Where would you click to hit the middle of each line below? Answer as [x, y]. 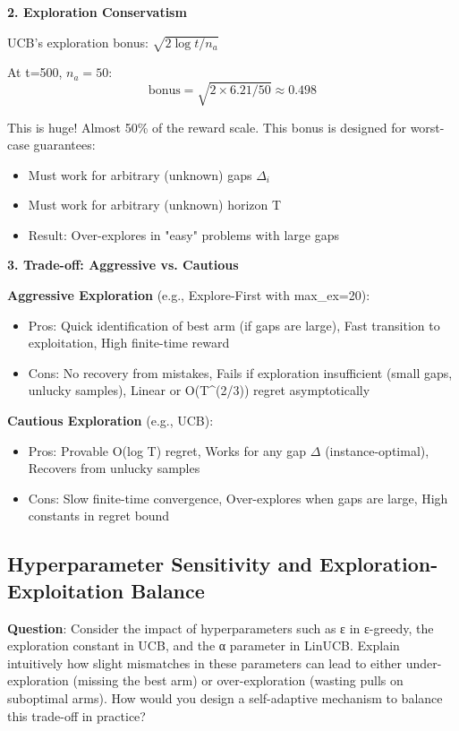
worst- [427, 127]
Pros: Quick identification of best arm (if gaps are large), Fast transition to [234, 325]
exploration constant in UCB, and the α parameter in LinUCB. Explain [204, 645]
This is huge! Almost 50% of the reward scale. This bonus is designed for [207, 127]
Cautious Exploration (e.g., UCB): [110, 421]
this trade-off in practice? [76, 715]
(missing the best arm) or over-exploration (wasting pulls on [238, 680]
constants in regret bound [99, 516]
